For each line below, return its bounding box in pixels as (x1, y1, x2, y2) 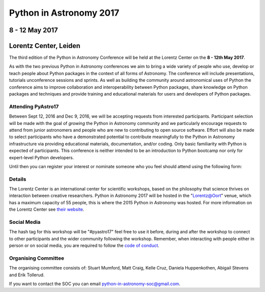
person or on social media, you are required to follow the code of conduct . (9, 243, 159, 248)
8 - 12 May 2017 (9, 26, 58, 34)
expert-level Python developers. (9, 154, 74, 160)
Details (9, 175, 26, 182)
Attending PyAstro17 (9, 103, 59, 110)
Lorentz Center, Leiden (9, 42, 80, 50)
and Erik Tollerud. (9, 272, 45, 278)
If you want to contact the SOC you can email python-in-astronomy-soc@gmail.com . (9, 281, 181, 287)
